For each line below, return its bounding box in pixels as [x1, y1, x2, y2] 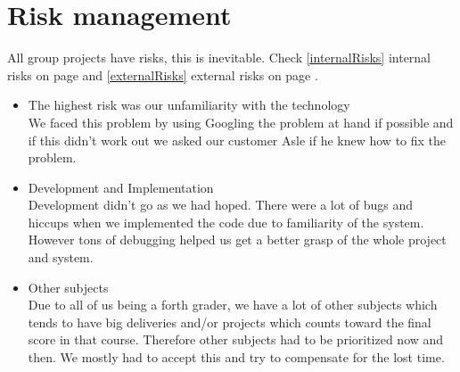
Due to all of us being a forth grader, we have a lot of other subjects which [28, 295, 438, 314]
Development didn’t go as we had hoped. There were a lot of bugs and [28, 195, 414, 214]
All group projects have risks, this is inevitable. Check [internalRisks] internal [7, 48, 431, 67]
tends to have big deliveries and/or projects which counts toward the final [28, 312, 431, 331]
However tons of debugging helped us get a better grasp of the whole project [28, 230, 447, 249]
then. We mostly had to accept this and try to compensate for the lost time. [28, 348, 445, 367]
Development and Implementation [28, 178, 214, 196]
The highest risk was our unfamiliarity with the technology [28, 95, 350, 114]
